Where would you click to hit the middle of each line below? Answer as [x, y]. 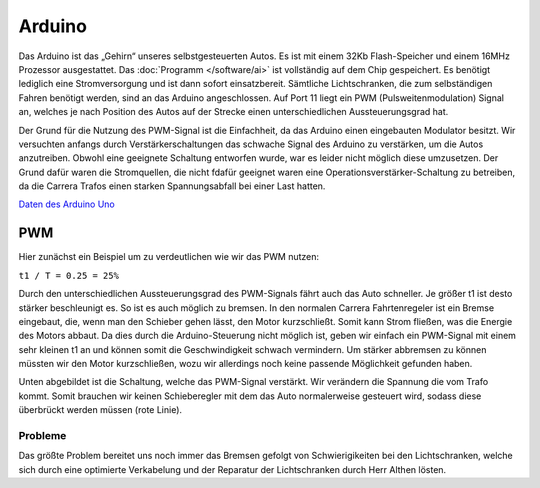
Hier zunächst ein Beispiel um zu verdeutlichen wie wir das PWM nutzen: [169, 257]
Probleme [42, 436]
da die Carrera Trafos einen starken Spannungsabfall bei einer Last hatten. [172, 186]
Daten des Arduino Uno [66, 204]
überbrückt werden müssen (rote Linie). [100, 410]
